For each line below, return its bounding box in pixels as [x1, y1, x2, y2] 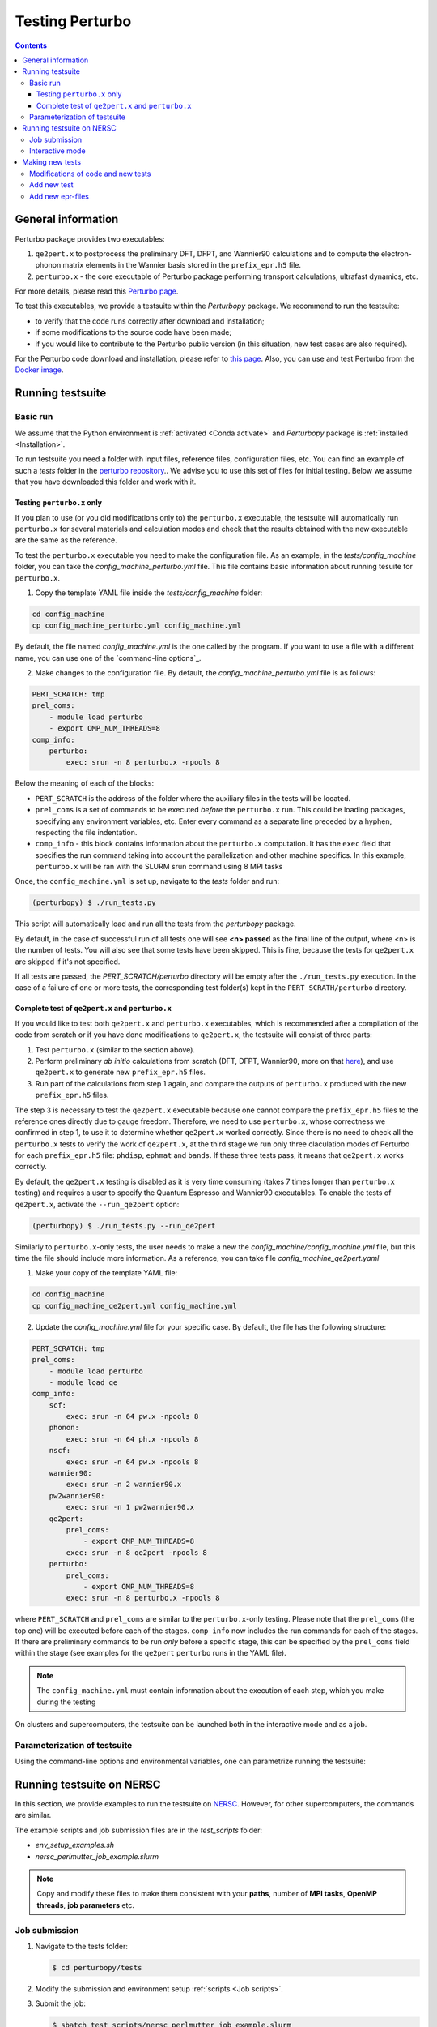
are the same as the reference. [15, 535, 117, 545]
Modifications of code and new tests [29, 169, 151, 178]
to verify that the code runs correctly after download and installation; [35, 316, 265, 326]
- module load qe [49, 1378, 118, 1386]
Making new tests [22, 157, 81, 167]
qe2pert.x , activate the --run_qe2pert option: [15, 1199, 180, 1209]
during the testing [36, 1697, 96, 1707]
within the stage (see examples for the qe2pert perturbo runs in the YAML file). [15, 1648, 286, 1658]
